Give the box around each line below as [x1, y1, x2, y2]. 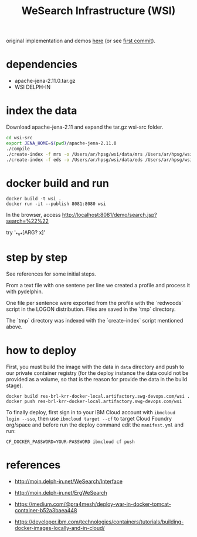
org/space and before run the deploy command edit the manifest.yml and [6, 421, 184, 428]
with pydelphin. [6, 288, 43, 295]
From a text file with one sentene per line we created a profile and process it [6, 282, 191, 289]
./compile [6, 146, 30, 152]
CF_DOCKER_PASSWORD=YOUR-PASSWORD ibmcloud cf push [6, 439, 135, 445]
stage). [6, 382, 23, 389]
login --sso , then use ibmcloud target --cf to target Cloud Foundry [6, 415, 172, 422]
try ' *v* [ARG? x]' [6, 229, 46, 237]
